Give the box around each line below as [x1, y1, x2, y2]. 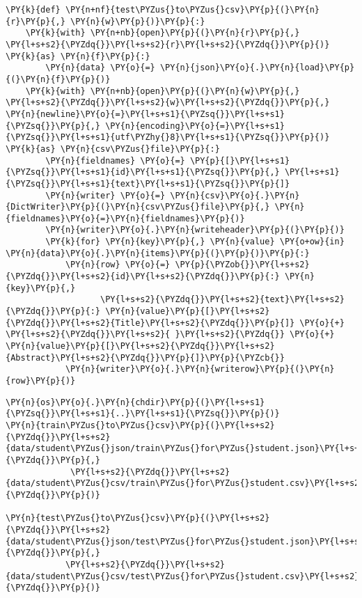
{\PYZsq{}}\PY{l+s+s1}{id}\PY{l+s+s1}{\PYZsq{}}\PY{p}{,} [6, 167, 280, 178]
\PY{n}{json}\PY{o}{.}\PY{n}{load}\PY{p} [159, 63, 355, 73]
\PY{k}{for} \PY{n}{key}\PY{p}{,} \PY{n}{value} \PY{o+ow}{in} [45, 237, 345, 247]
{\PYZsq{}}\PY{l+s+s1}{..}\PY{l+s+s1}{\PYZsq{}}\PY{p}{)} [6, 409, 280, 419]
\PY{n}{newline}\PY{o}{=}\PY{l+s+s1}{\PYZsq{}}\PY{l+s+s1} [6, 109, 285, 119]
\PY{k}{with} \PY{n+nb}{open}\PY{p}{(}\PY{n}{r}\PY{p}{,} [25, 28, 300, 38]
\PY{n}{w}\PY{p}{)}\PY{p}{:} [70, 16, 205, 26]
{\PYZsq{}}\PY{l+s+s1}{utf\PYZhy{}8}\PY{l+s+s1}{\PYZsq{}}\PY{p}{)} [6, 132, 330, 143]
